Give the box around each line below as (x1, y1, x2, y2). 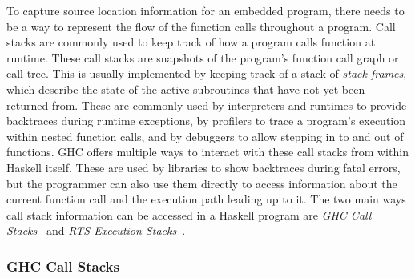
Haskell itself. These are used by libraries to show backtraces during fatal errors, (6, 159, 401, 175)
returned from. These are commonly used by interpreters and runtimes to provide (6, 96, 407, 113)
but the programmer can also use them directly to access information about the (6, 175, 397, 191)
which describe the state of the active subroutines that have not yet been (6, 80, 365, 97)
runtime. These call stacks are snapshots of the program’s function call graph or (6, 49, 399, 66)
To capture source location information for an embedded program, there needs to (6, 2, 405, 18)
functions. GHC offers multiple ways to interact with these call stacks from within (6, 143, 409, 160)
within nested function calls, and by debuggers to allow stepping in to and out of (6, 127, 404, 144)
